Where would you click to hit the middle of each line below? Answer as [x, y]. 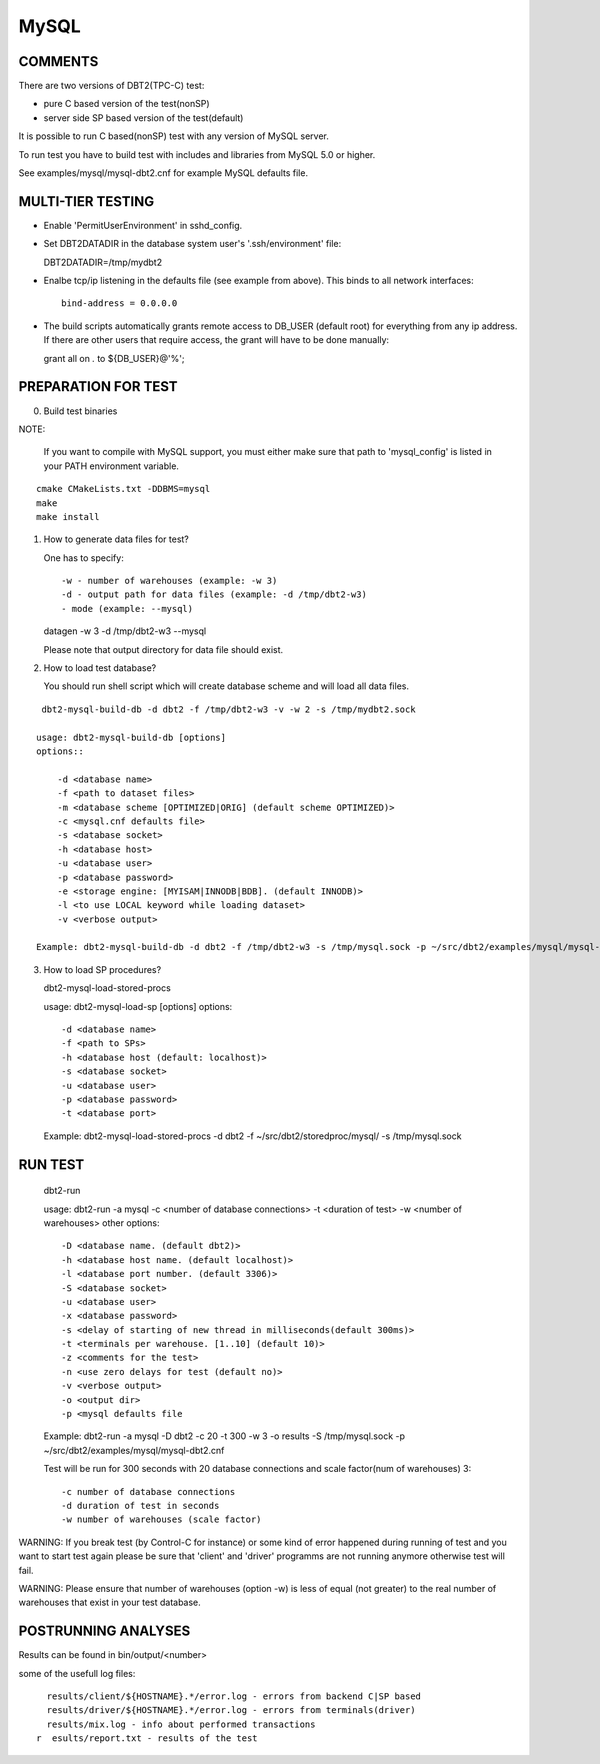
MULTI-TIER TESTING [86, 201]
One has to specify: [83, 557]
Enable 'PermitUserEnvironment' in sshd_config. [143, 225]
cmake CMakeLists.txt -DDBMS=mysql [123, 489]
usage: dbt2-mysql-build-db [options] [131, 737]
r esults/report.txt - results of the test [147, 1738]
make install [68, 516]
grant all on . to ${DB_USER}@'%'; [114, 358]
